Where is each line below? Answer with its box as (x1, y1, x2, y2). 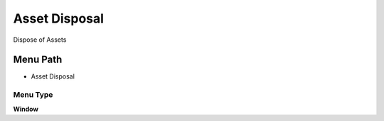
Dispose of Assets (13, 35, 67, 44)
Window (13, 105, 39, 113)
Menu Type (13, 90, 53, 100)
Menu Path (13, 54, 63, 66)
